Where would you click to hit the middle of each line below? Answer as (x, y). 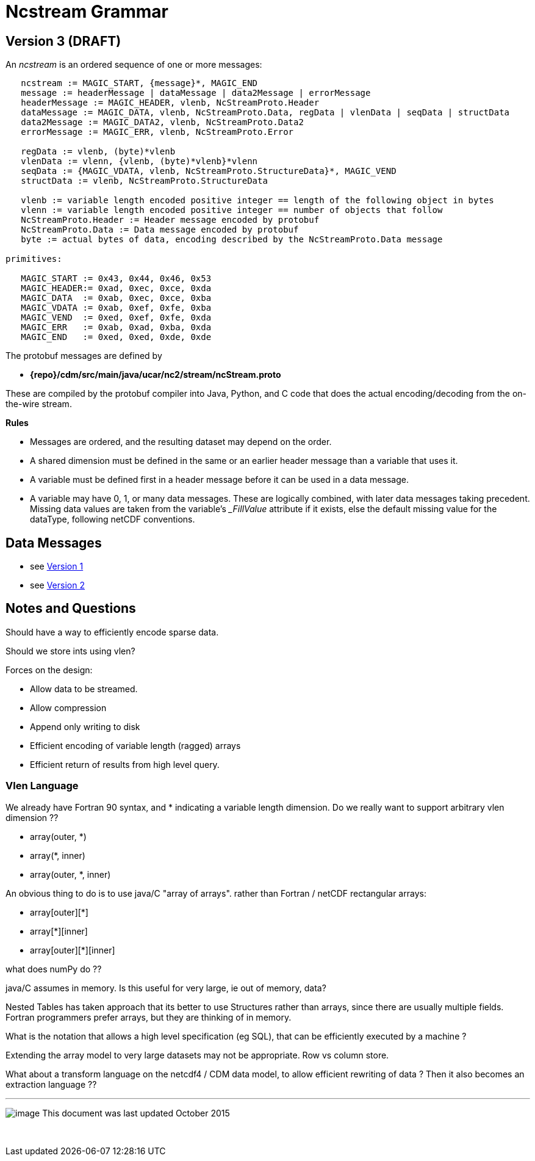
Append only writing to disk (85, 726)
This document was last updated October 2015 (136, 1113)
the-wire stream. (39, 404)
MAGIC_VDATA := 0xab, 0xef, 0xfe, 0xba (116, 308)
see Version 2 (57, 585)
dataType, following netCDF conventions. (113, 519)
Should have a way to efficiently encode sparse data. (112, 632)
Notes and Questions (71, 609)
